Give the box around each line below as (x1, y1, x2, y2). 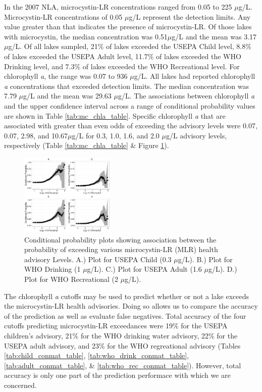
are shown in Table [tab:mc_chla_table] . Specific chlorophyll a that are (4, 110, 226, 121)
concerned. (4, 379, 37, 390)
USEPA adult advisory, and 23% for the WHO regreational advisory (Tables (4, 340, 241, 351)
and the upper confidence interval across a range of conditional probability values (4, 100, 255, 111)
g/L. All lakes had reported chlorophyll (134, 71, 255, 81)
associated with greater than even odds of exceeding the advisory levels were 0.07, (4, 120, 257, 131)
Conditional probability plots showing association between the (24, 234, 217, 244)
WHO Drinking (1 (24, 264, 81, 274)
